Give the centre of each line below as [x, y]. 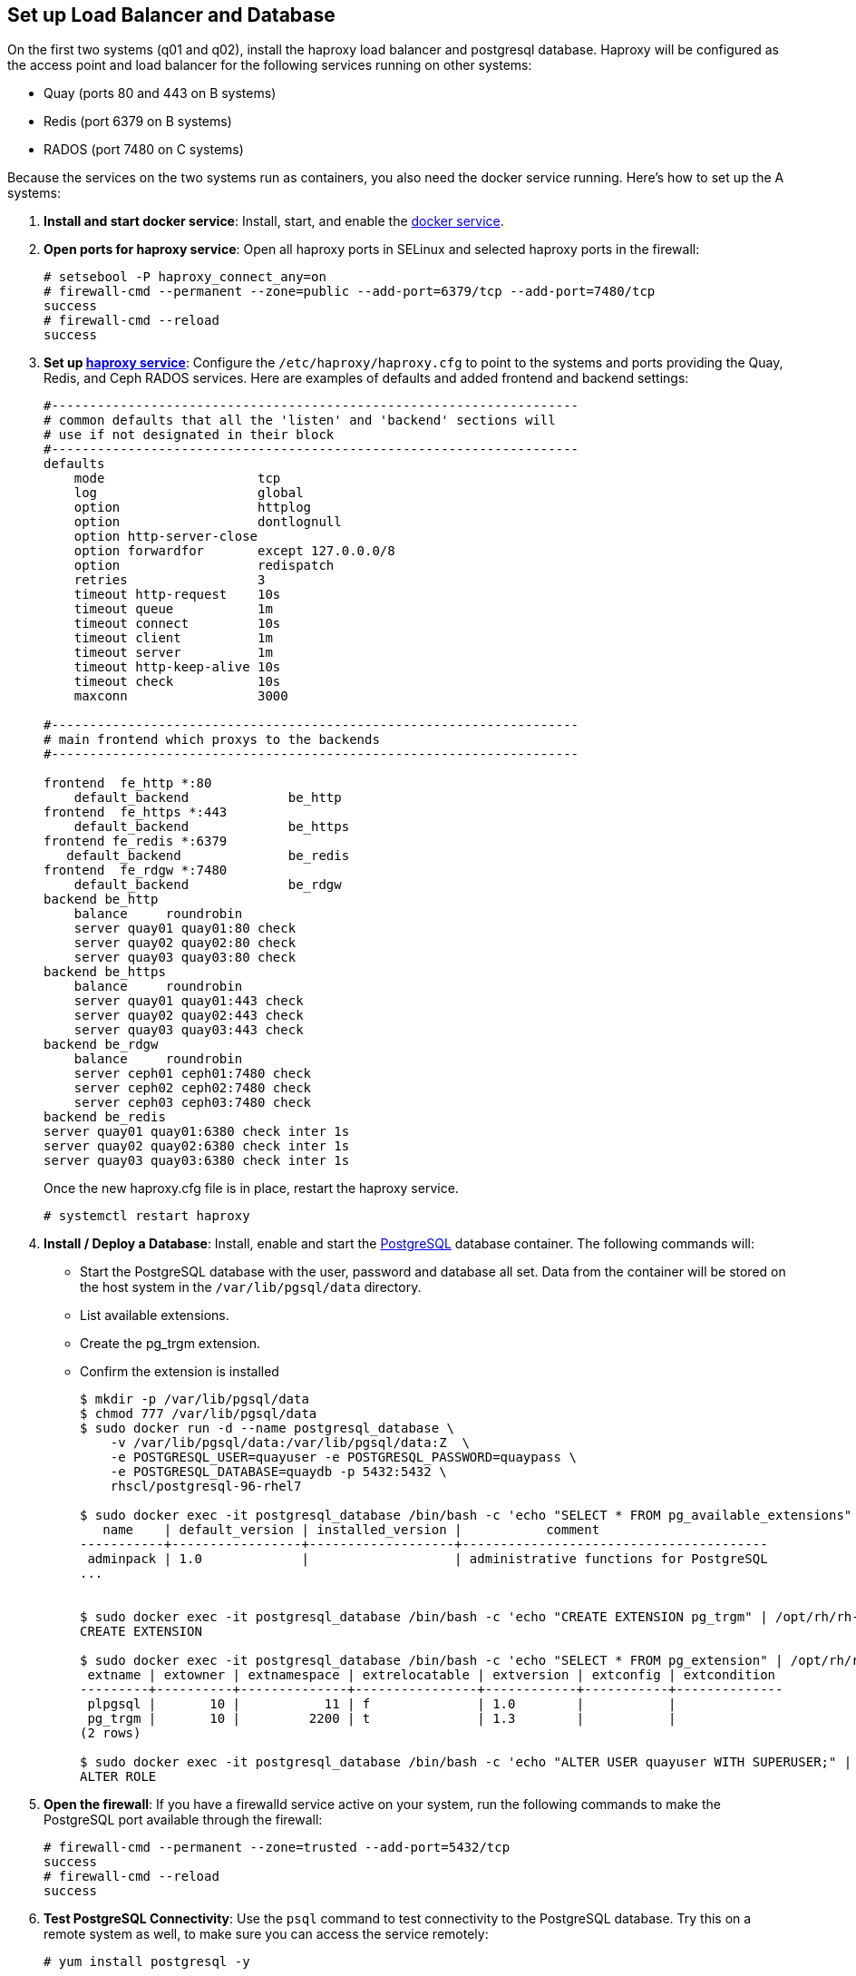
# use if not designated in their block [189, 435]
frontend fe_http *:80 [128, 783]
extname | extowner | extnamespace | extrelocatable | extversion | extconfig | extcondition [432, 1675]
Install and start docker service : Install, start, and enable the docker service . [274, 221]
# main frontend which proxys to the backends [212, 740]
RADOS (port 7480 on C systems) [144, 150]
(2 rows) [111, 1733]
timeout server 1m [173, 653]
